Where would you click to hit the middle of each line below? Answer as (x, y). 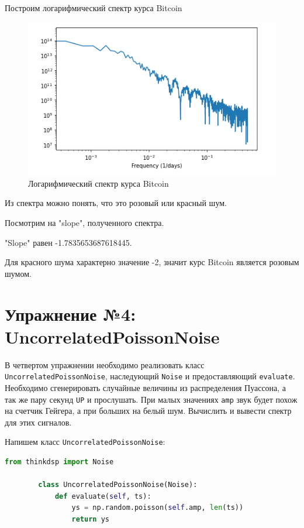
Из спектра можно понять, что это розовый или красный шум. (116, 203)
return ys (90, 519)
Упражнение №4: (70, 313)
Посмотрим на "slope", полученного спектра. (84, 222)
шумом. (18, 273)
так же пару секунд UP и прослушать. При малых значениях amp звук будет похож (151, 399)
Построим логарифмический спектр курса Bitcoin (94, 8)
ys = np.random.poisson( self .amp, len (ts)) (158, 508)
